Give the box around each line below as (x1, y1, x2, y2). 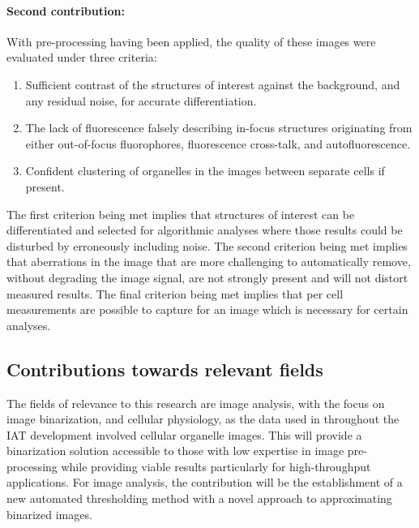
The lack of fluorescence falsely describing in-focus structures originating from (25, 119, 413, 136)
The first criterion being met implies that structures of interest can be (6, 205, 355, 222)
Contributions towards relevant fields (6, 356, 323, 381)
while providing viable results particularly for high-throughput (61, 457, 371, 474)
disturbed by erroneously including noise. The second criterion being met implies (6, 237, 408, 254)
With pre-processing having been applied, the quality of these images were (6, 32, 376, 49)
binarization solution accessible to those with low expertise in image (6, 442, 344, 459)
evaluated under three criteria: (6, 49, 157, 66)
